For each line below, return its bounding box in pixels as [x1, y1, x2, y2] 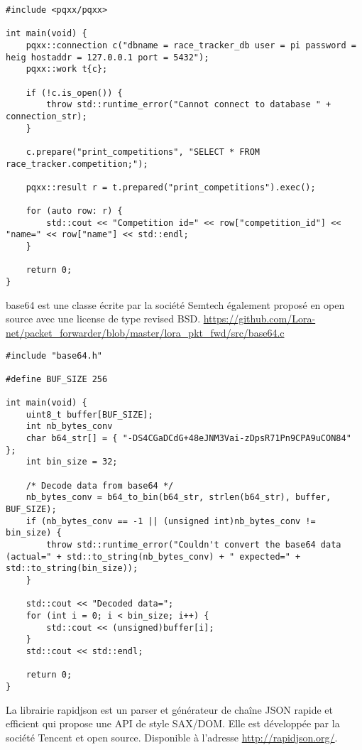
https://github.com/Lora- [203, 311, 316, 326]
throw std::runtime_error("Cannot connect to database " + [46, 99, 331, 110]
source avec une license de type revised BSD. [6, 311, 201, 326]
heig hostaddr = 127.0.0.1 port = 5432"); [6, 52, 209, 62]
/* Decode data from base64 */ [26, 480, 174, 491]
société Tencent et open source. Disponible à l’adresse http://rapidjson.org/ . [6, 729, 338, 744]
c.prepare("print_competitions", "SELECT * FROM [26, 146, 260, 157]
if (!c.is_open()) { [26, 87, 123, 98]
